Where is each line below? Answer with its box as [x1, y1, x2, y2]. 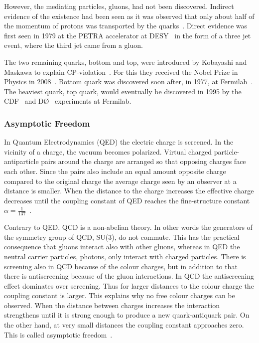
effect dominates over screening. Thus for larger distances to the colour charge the [4, 280, 254, 291]
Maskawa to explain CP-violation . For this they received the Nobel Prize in [4, 66, 238, 77]
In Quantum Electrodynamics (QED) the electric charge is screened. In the [4, 137, 234, 147]
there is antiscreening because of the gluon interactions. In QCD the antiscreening [4, 271, 254, 281]
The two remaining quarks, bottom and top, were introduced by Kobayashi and [4, 56, 247, 67]
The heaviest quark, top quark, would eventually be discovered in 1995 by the [4, 86, 242, 96]
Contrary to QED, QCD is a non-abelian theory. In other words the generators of [4, 222, 253, 232]
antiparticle [4, 156, 39, 167]
